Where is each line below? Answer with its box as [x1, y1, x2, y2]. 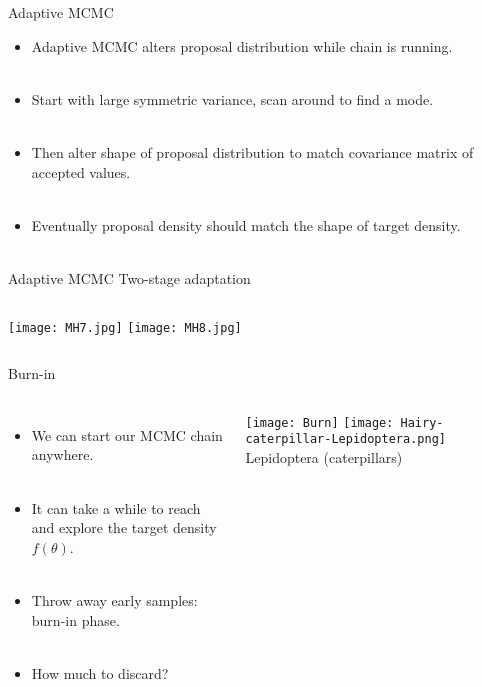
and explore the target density [31, 517, 217, 538]
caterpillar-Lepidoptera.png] [245, 432, 446, 447]
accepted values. [31, 161, 131, 182]
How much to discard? [31, 662, 169, 683]
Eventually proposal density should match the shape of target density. [31, 214, 461, 235]
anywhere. [31, 444, 94, 465]
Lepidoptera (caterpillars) [245, 447, 403, 468]
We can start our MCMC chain [31, 424, 223, 445]
